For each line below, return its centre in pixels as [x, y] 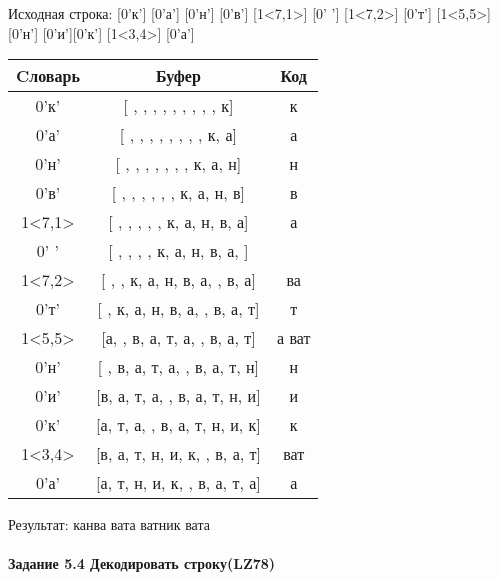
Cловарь [48, 76]
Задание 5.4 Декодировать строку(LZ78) [142, 563]
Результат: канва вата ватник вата [109, 524]
